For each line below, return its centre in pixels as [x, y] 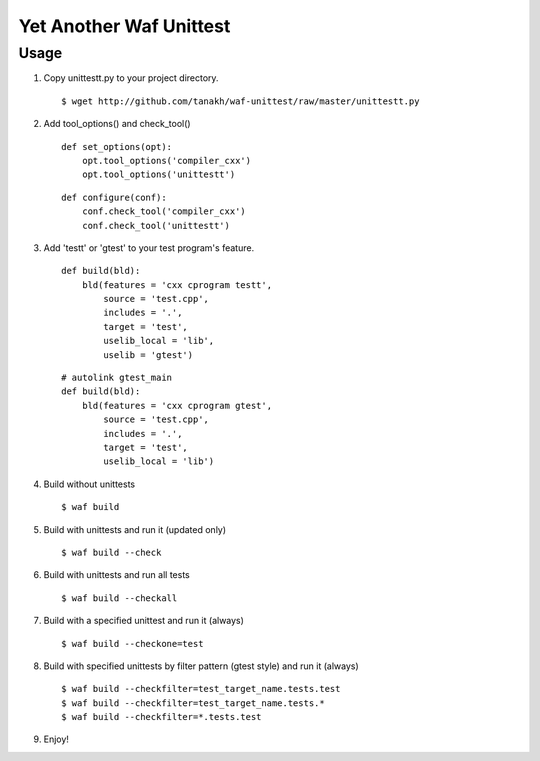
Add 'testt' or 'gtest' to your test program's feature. [149, 247]
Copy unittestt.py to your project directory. [131, 78]
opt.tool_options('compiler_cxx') [166, 160]
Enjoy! [56, 739]
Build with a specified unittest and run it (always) [144, 621]
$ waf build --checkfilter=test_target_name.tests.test [201, 689]
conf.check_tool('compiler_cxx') [164, 211]
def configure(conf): [114, 197]
